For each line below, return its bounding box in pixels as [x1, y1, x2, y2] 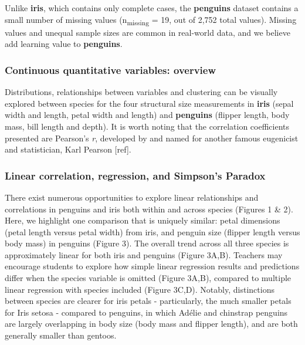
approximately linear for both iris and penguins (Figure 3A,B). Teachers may [5, 248, 283, 261]
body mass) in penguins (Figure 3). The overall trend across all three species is [5, 237, 289, 249]
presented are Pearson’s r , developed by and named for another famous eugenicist [5, 131, 299, 144]
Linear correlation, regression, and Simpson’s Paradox [5, 168, 266, 182]
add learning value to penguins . [5, 38, 123, 50]
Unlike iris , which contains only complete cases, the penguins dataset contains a [5, 2, 299, 13]
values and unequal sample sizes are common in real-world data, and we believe [5, 26, 290, 38]
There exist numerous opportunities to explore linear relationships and [5, 191, 259, 203]
